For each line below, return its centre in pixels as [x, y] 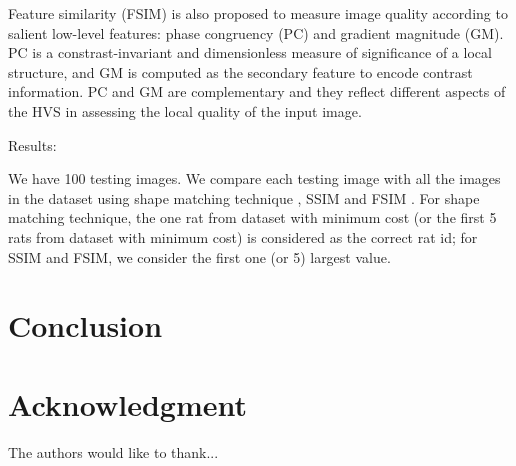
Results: [32, 144]
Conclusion [85, 325]
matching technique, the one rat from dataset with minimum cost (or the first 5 [252, 217]
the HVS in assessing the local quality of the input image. [185, 110]
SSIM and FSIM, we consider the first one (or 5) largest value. [199, 256]
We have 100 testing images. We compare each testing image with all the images [254, 178]
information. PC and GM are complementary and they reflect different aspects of [257, 91]
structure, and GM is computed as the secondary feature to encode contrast [240, 71]
